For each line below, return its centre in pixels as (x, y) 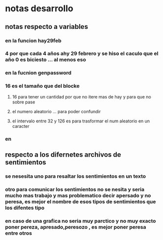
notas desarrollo (39, 9)
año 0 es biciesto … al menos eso (46, 60)
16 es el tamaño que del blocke (42, 86)
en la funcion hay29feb (33, 41)
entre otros (19, 233)
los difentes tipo (25, 208)
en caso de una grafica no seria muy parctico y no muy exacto (81, 221)
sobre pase (24, 102)
